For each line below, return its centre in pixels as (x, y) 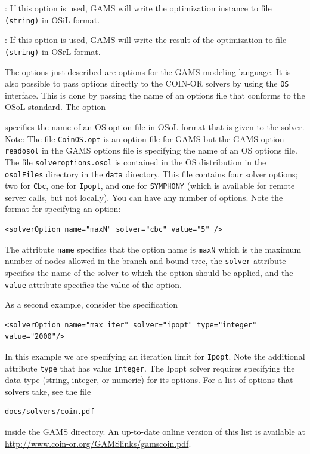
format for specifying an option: (63, 209)
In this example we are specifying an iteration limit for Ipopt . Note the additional (155, 356)
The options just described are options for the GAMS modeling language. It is (148, 71)
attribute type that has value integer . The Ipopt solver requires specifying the (150, 368)
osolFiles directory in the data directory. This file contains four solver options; (151, 174)
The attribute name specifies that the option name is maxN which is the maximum (153, 249)
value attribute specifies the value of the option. (93, 284)
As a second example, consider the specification (92, 304)
